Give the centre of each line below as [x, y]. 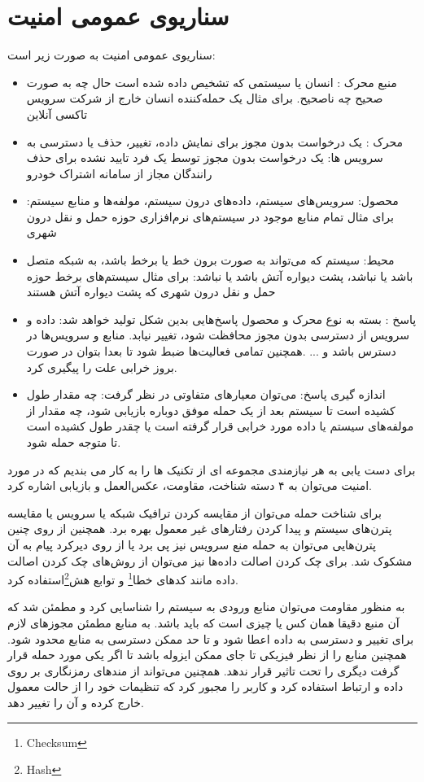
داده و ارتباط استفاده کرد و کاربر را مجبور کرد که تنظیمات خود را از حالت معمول [205, 686]
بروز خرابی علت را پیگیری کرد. [102, 367]
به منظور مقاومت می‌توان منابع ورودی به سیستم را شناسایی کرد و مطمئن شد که [206, 607]
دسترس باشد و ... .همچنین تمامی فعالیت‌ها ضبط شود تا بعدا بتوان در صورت [211, 351]
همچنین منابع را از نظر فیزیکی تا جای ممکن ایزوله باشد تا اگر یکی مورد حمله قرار [207, 655]
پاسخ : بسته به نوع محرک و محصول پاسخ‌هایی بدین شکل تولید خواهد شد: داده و [221, 319]
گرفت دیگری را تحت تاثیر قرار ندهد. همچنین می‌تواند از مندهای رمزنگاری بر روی [203, 670]
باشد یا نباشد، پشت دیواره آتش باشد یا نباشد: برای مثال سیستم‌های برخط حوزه [220, 275]
